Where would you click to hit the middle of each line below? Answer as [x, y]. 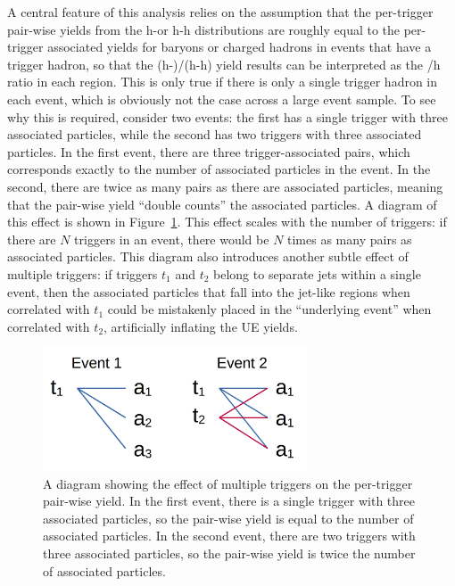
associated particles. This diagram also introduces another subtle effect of [208, 256]
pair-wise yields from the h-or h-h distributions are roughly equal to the [204, 29]
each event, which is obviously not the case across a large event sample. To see [222, 99]
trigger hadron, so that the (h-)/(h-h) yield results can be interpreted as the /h [224, 64]
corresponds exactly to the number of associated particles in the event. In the [219, 169]
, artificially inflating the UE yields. [201, 326]
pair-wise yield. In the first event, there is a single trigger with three [229, 501]
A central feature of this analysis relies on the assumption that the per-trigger [220, 12]
